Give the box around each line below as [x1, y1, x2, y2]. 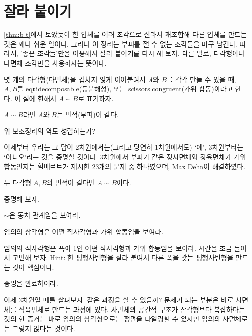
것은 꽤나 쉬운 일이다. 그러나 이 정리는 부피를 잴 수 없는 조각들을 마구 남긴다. [4, 38, 237, 49]
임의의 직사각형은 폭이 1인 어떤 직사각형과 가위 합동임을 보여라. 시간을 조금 [4, 243, 232, 253]
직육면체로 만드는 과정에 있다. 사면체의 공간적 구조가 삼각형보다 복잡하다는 [18, 304, 245, 314]
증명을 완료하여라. [4, 278, 58, 288]
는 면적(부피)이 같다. [56, 109, 118, 120]
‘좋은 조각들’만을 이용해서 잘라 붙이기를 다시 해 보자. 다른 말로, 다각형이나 [20, 48, 245, 58]
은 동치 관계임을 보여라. [9, 210, 81, 220]
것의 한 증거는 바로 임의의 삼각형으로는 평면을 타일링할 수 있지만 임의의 [4, 314, 220, 324]
